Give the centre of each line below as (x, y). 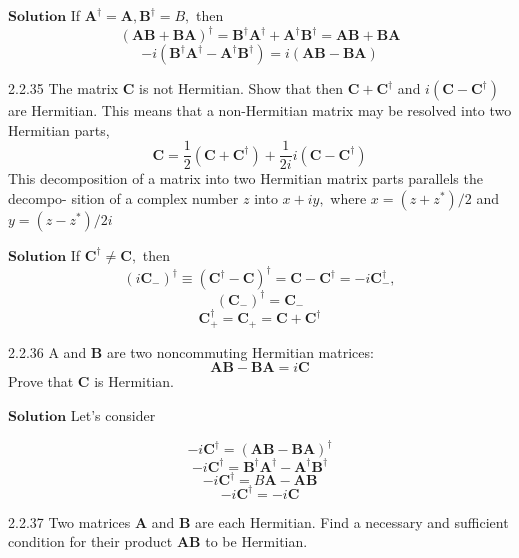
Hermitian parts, (59, 129)
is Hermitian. (134, 381)
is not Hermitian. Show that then (241, 88)
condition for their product (90, 541)
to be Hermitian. (256, 541)
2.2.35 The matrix (63, 88)
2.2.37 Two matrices (69, 521)
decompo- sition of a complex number (123, 197)
